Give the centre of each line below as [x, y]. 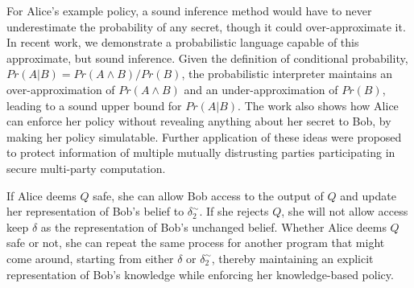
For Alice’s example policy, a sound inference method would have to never [189, 10]
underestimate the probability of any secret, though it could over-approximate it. [206, 26]
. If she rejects [234, 211]
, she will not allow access [345, 211]
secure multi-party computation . [86, 168]
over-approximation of [61, 89]
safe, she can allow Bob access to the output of [208, 195]
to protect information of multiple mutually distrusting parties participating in [201, 152]
